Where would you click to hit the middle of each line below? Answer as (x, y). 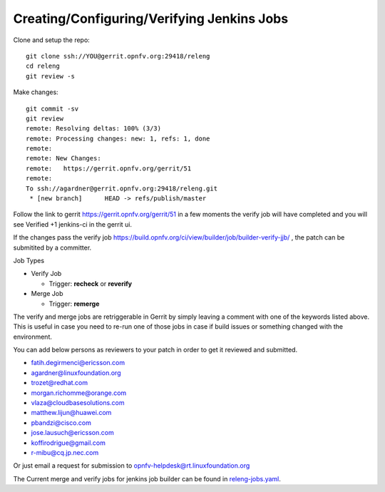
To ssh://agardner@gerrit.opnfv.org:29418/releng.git (122, 188)
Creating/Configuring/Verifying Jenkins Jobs (151, 19)
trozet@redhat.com (60, 383)
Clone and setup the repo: (52, 40)
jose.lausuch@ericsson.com (72, 433)
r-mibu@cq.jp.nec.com (65, 452)
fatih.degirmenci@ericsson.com (78, 363)
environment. (33, 337)
